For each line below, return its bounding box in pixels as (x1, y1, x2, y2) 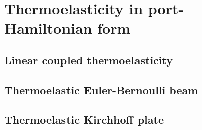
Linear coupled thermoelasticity (4, 52, 173, 68)
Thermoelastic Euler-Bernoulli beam (4, 82, 198, 97)
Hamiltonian (4, 18, 92, 38)
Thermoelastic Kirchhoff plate (4, 111, 164, 127)
